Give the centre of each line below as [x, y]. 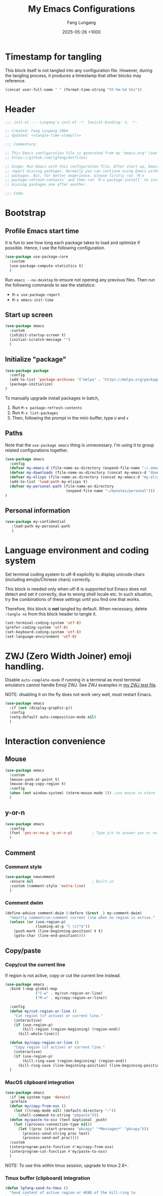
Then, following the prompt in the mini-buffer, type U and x [70, 418]
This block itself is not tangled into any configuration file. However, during [79, 70]
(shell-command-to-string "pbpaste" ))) [58, 1116]
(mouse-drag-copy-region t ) [38, 784]
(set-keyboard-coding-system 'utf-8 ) [43, 632]
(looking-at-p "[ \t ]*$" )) [63, 927]
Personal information [38, 510]
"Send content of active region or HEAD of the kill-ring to [73, 1193]
